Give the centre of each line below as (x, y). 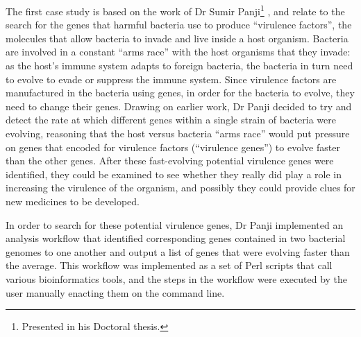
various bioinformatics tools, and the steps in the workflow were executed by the (177, 278)
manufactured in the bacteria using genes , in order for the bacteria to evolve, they (180, 93)
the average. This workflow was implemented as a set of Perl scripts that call (169, 265)
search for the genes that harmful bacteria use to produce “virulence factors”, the (179, 25)
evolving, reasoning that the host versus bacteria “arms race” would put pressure (178, 133)
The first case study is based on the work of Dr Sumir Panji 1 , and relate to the (175, 10)
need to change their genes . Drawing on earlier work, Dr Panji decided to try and (179, 106)
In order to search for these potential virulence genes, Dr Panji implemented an (175, 224)
